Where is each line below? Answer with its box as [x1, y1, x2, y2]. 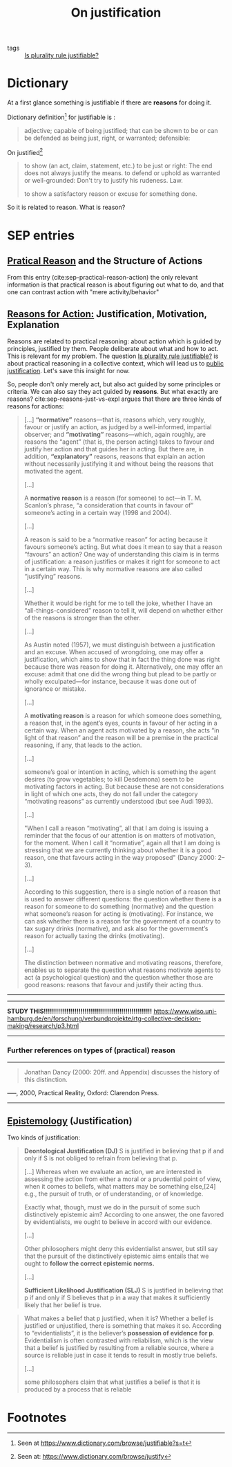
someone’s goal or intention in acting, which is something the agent [23, 768, 216, 776]
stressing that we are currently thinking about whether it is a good [23, 846, 212, 854]
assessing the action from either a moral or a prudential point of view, [23, 1175, 222, 1183]
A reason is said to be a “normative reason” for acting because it [23, 535, 209, 544]
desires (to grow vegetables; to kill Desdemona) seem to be [23, 775, 194, 784]
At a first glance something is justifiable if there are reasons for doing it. [7, 98, 212, 107]
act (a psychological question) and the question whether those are [23, 973, 213, 982]
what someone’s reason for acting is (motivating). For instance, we [23, 910, 214, 918]
